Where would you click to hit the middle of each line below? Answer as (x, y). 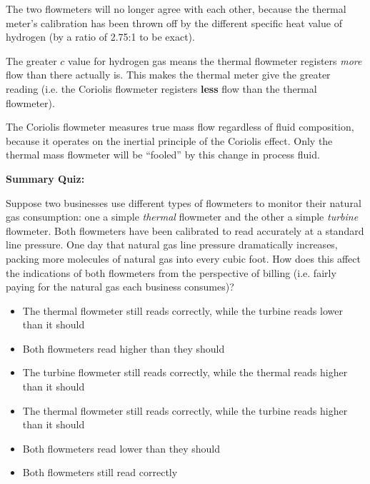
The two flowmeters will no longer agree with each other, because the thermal (176, 9)
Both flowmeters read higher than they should (124, 348)
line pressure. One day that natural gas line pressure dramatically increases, (172, 244)
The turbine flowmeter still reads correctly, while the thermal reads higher (185, 372)
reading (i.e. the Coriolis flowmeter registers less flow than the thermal (161, 88)
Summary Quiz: (45, 178)
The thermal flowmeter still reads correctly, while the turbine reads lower (182, 310)
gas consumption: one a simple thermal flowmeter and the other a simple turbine (182, 217)
